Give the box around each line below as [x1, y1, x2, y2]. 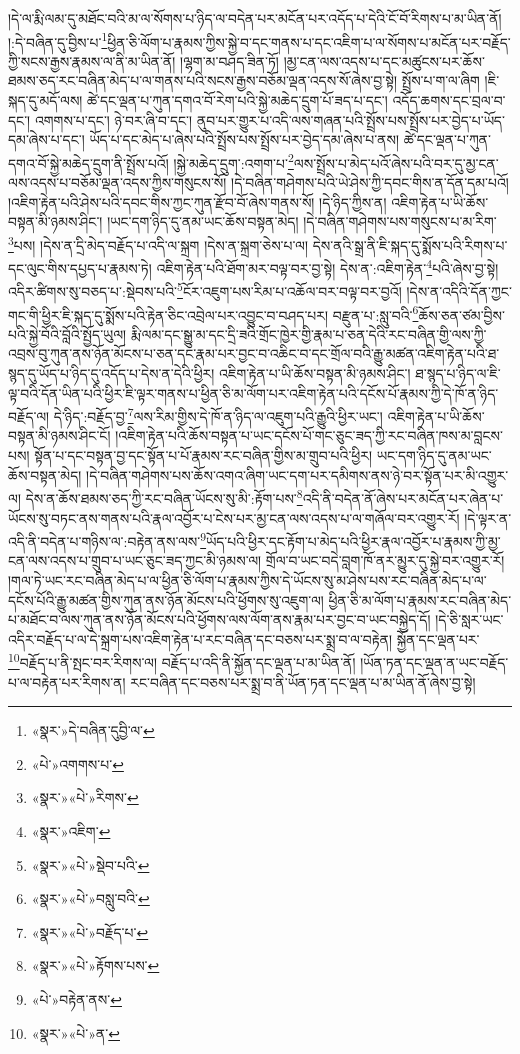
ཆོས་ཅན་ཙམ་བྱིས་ [418, 304, 505, 325]
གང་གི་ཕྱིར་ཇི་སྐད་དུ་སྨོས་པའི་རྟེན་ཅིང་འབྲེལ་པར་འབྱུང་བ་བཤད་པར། [8, 304, 329, 325]
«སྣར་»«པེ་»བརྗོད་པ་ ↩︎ [31, 921, 149, 942]
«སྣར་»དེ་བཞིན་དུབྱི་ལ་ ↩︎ [31, 720, 155, 741]
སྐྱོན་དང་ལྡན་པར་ [396, 628, 480, 649]
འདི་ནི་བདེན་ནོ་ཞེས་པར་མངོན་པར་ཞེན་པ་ [302, 487, 504, 508]
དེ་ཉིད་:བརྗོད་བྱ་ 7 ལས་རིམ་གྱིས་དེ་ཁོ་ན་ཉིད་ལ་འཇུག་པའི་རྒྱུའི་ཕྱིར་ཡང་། [53, 403, 383, 426]
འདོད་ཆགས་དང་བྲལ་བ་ [392, 90, 506, 111]
